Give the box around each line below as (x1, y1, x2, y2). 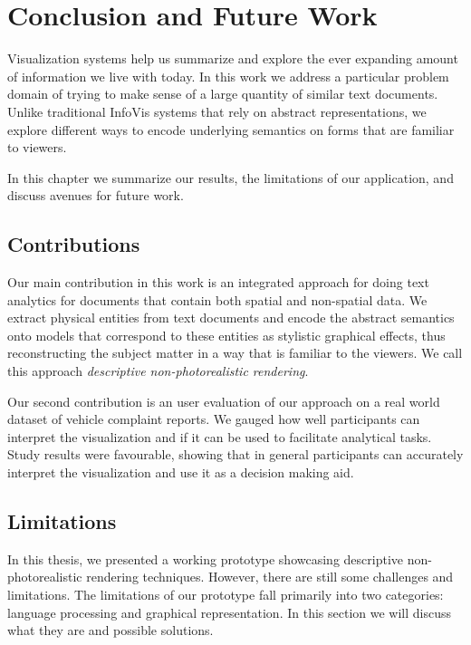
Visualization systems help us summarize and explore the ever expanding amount (7, 49, 458, 68)
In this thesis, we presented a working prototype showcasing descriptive (7, 549, 403, 568)
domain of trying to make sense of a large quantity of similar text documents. (7, 84, 438, 103)
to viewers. (7, 138, 67, 157)
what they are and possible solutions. (7, 621, 214, 640)
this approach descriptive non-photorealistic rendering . (7, 361, 309, 380)
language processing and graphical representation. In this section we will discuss (7, 602, 451, 621)
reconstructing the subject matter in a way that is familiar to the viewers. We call (7, 343, 463, 362)
